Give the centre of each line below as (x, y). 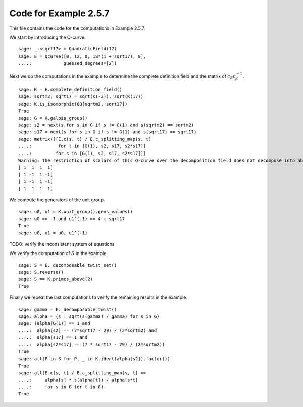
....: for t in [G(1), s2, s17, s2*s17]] (82, 146)
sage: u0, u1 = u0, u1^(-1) (53, 233)
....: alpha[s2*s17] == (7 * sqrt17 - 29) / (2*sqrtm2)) (92, 344)
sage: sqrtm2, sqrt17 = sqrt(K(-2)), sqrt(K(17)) (81, 97)
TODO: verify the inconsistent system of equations (62, 244)
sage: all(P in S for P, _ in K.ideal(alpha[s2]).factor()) (94, 359)
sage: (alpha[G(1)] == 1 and (54, 323)
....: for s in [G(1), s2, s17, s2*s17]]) (82, 153)
